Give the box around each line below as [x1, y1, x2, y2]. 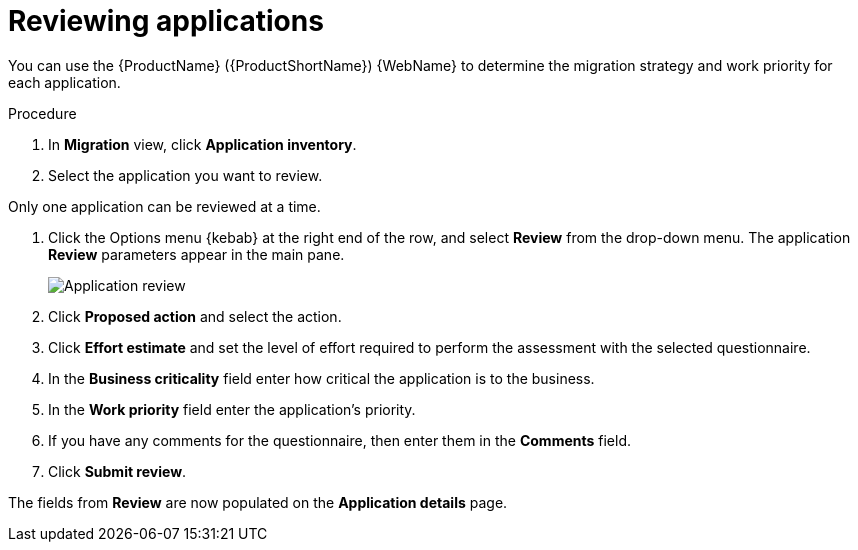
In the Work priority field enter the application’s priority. [48, 400, 416, 418]
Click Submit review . [48, 462, 187, 480]
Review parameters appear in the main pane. [48, 245, 345, 263]
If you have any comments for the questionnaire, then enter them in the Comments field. [48, 431, 631, 449]
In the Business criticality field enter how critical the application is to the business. [48, 369, 595, 387]
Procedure [8, 104, 77, 122]
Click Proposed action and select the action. [48, 307, 342, 325]
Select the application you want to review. [48, 166, 323, 184]
